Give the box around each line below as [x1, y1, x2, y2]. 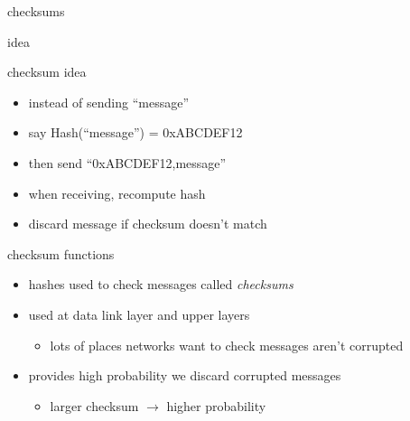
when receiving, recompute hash [28, 183, 206, 202]
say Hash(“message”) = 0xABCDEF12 [28, 123, 243, 142]
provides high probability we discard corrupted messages [28, 366, 341, 385]
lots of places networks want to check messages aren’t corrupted [50, 335, 404, 354]
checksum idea [7, 62, 87, 81]
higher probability [166, 396, 266, 415]
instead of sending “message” [28, 92, 190, 111]
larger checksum [50, 396, 139, 415]
